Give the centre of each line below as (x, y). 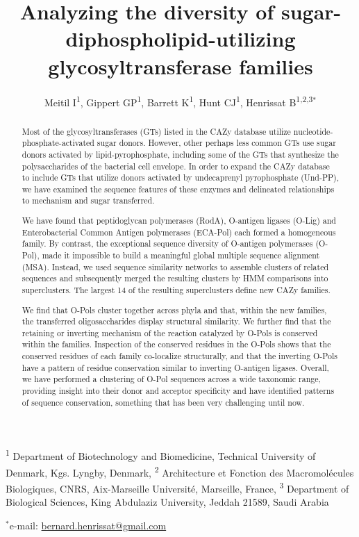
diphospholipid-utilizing (181, 39)
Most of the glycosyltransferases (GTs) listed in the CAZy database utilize (156, 131)
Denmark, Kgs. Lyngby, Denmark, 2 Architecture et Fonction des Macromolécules (180, 471)
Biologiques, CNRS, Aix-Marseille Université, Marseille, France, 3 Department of (177, 487)
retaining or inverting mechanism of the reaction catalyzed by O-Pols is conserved (170, 332)
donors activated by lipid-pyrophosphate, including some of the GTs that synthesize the (180, 154)
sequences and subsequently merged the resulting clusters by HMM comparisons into (175, 278)
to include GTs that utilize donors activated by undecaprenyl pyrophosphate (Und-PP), (181, 177)
